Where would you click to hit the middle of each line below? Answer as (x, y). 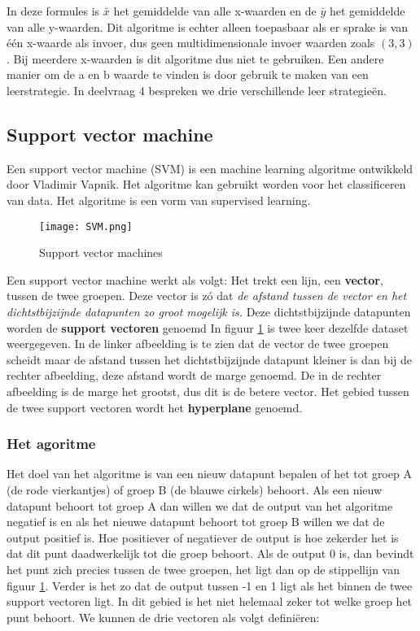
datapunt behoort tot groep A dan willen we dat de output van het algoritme (200, 505)
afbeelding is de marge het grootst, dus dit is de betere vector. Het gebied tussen (208, 391)
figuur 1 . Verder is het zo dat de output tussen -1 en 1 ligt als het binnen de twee (210, 585)
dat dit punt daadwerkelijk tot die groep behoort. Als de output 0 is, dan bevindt (210, 553)
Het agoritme (51, 444)
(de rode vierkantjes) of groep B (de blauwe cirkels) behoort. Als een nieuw (195, 489)
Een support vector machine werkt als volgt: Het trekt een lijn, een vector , (195, 279)
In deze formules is (53, 11)
